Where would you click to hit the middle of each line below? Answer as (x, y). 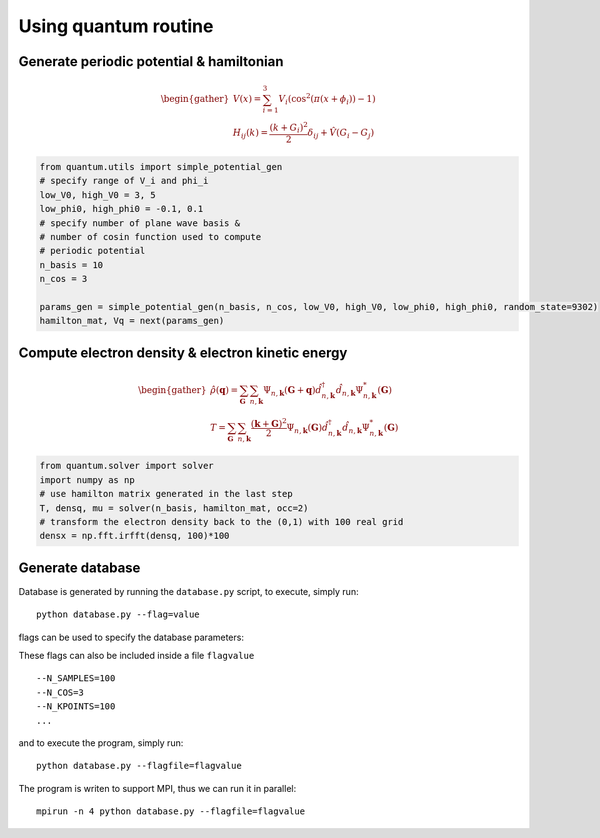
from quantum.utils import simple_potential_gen (161, 167)
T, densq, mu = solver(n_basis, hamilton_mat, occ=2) (174, 508)
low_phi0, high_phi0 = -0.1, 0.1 (121, 209)
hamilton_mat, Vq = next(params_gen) (132, 321)
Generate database (79, 567)
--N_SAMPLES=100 (76, 678)
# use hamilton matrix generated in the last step (166, 494)
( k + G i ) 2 (289, 127)
